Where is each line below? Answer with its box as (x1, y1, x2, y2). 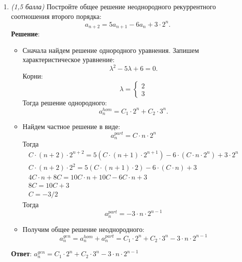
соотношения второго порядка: (11, 11, 102, 21)
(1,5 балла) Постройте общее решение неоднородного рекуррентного (11, 1, 216, 11)
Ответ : (11, 248, 32, 259)
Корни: (22, 71, 43, 81)
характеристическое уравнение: (22, 54, 115, 65)
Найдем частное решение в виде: (22, 121, 121, 131)
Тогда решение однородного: (22, 98, 107, 108)
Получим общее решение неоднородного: (22, 224, 145, 234)
